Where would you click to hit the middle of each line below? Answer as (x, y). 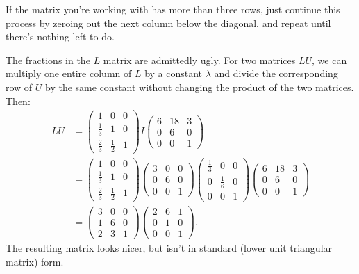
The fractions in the (48, 59)
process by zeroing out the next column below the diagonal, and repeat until (168, 23)
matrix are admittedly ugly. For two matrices (199, 59)
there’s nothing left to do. (60, 37)
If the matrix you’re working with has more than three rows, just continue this (173, 9)
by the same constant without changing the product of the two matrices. (200, 87)
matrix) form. (35, 261)
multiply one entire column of (69, 73)
